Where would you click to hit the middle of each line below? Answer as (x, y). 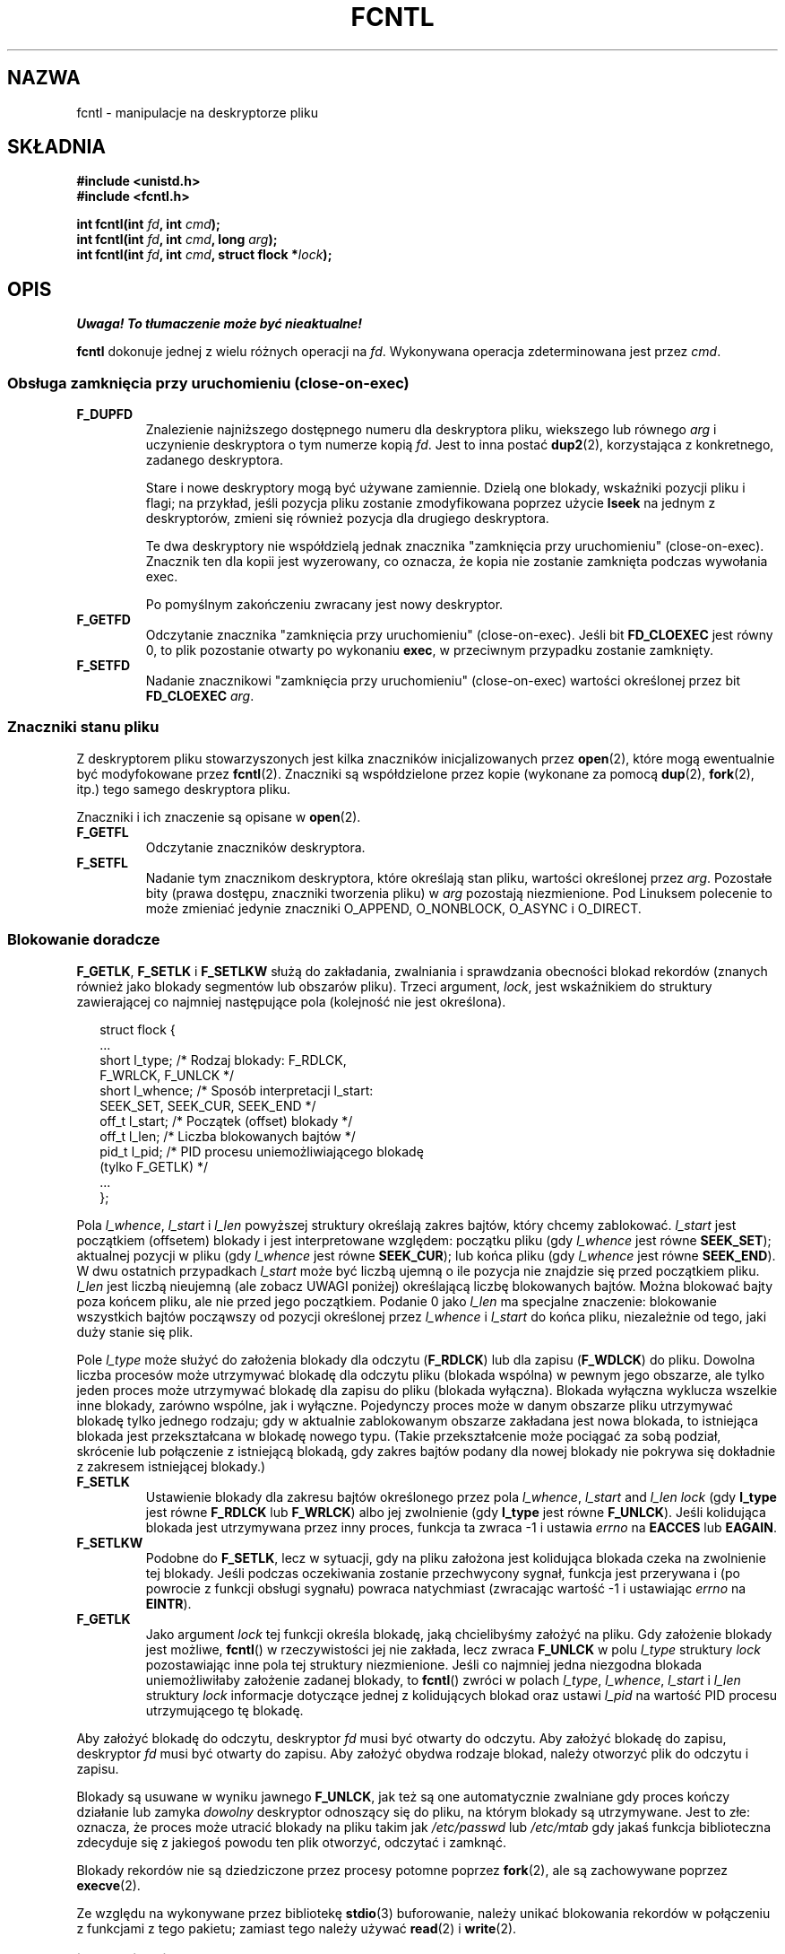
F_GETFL (103, 832)
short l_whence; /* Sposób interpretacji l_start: (237, 1090)
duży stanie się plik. (135, 1331)
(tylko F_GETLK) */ (154, 1166)
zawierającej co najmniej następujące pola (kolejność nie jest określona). (291, 1001)
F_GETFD (104, 620)
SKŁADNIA (56, 147)
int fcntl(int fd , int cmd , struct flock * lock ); (204, 255)
